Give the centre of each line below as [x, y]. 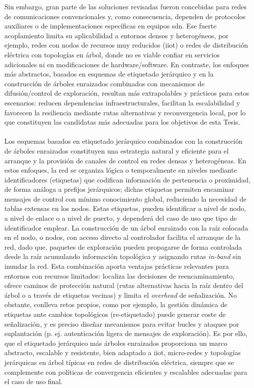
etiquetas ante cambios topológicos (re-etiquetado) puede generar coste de [115, 314]
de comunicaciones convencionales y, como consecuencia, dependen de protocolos [125, 16]
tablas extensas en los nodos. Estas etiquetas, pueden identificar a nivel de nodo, [125, 208]
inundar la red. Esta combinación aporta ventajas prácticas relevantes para [117, 266]
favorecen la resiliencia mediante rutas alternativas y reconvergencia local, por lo [125, 112]
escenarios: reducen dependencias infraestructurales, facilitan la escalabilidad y [122, 102]
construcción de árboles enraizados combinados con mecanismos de [104, 83]
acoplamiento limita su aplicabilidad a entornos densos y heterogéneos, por [116, 35]
